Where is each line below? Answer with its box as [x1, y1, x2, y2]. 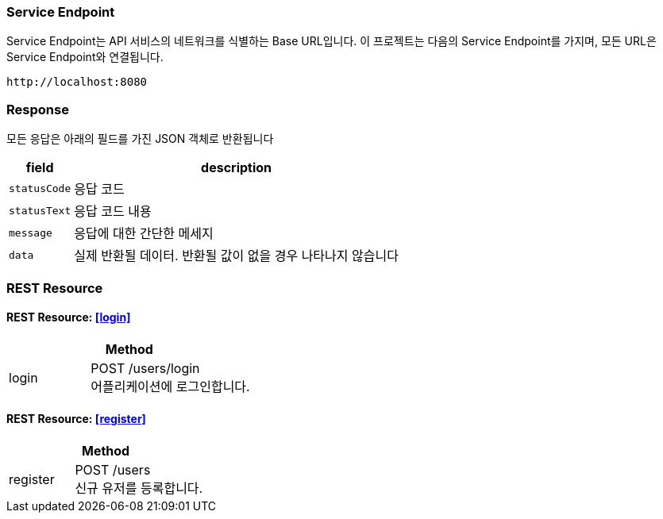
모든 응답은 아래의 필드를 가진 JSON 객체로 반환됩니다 [6, 132, 274, 146]
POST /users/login [91, 359, 200, 376]
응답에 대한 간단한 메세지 [74, 225, 214, 242]
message [9, 226, 52, 239]
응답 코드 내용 [74, 203, 152, 220]
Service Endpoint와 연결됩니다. [6, 50, 164, 64]
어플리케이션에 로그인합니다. [91, 378, 250, 394]
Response [6, 101, 69, 117]
